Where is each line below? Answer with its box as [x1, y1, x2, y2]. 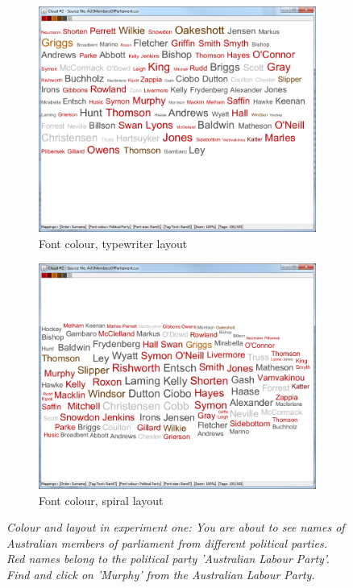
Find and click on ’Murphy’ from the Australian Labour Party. [6, 566, 315, 583]
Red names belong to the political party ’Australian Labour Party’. [6, 550, 330, 567]
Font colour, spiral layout [39, 491, 164, 508]
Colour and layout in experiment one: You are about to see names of [6, 519, 345, 536]
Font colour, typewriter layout [39, 235, 188, 252]
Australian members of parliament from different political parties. [6, 534, 327, 551]
